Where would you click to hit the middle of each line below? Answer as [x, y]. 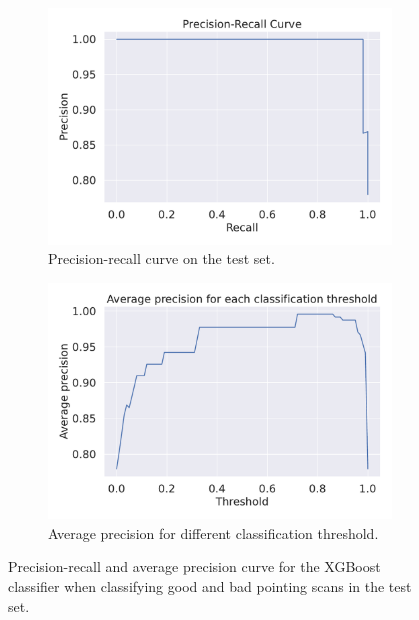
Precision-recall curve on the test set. [161, 258]
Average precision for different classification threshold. [213, 532]
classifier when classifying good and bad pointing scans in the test [210, 585]
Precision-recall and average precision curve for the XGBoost [194, 566]
